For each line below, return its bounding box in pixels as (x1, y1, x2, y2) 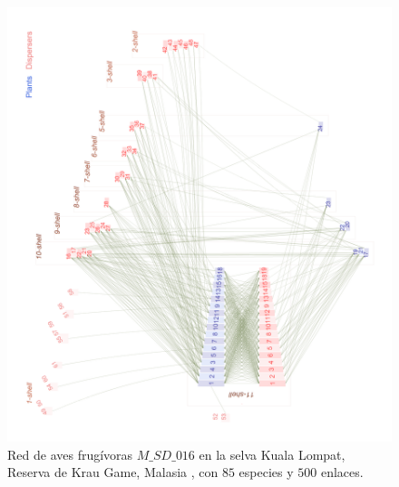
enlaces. (320, 463, 364, 482)
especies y (238, 463, 294, 482)
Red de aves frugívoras (7, 444, 133, 463)
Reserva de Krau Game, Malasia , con (7, 463, 219, 482)
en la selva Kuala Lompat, (199, 444, 345, 463)
